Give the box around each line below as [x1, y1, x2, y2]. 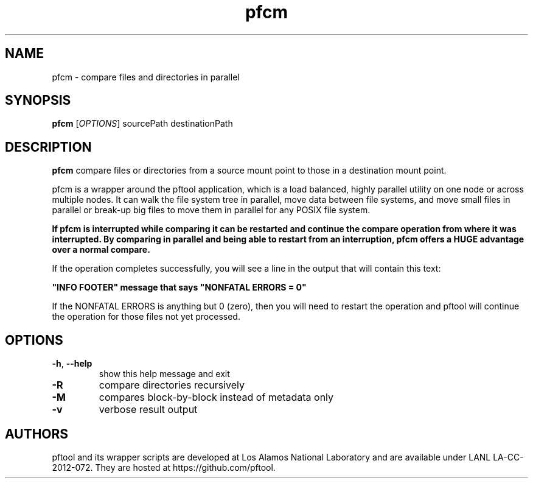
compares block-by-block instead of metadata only [99, 391, 334, 404]
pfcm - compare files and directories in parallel [52, 71, 240, 82]
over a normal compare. [52, 244, 150, 255]
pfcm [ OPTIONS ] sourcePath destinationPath [52, 118, 233, 129]
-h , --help [52, 358, 92, 369]
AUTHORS [5, 426, 69, 442]
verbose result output [99, 403, 198, 416]
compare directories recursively [99, 379, 245, 392]
